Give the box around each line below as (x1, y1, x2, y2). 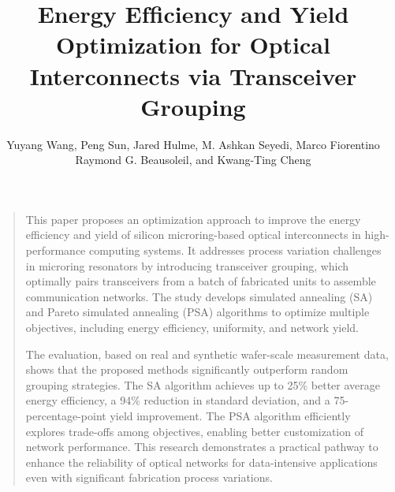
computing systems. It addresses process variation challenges (88, 242, 382, 259)
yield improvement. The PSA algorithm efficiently (110, 408, 351, 423)
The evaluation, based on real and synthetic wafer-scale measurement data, (25, 345, 389, 362)
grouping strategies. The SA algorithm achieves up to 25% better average (25, 376, 380, 393)
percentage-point (25, 408, 106, 423)
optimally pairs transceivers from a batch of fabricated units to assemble (25, 273, 376, 289)
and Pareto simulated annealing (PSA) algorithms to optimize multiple (25, 304, 370, 320)
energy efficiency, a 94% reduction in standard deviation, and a (25, 392, 330, 408)
